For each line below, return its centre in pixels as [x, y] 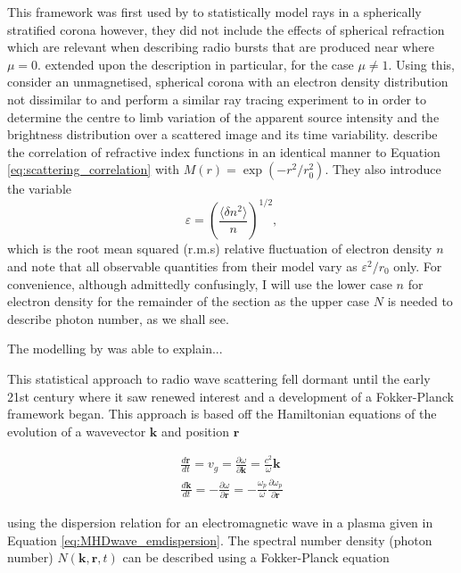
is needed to [420, 301]
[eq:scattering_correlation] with [94, 169]
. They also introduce [383, 169]
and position [195, 431]
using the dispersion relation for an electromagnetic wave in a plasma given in [220, 522]
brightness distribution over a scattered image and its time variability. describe [222, 134]
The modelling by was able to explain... [115, 349]
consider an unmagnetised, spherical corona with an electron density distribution [228, 82]
